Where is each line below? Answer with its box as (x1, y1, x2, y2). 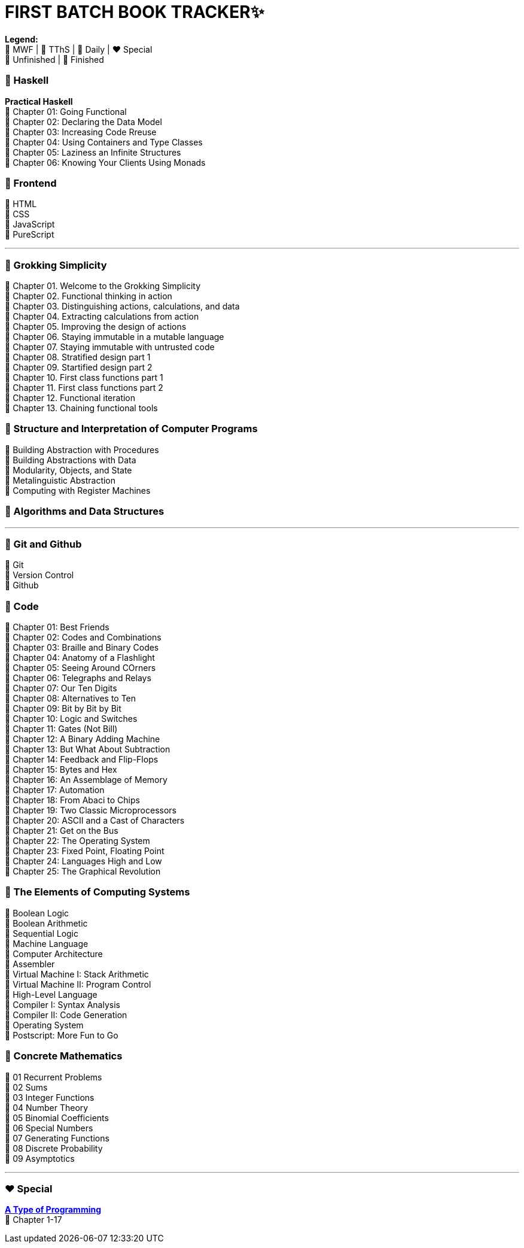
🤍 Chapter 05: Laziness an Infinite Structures (5, 147, 181, 157)
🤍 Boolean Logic (5, 907, 69, 918)
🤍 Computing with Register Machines (5, 485, 151, 496)
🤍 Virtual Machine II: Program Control (5, 979, 151, 989)
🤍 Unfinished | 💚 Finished (5, 54, 104, 65)
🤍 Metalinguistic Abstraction (5, 475, 116, 485)
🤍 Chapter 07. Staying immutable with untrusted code (5, 342, 215, 352)
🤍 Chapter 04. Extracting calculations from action (5, 311, 199, 321)
